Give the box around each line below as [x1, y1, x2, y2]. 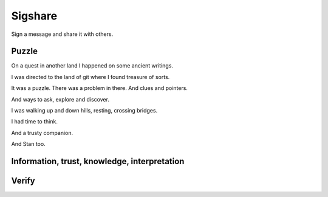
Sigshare [11, 9, 58, 22]
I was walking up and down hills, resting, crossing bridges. [11, 107, 158, 114]
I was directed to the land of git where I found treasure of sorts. [11, 73, 170, 80]
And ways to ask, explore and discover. [11, 95, 109, 103]
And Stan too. [11, 140, 46, 148]
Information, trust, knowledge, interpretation [11, 156, 185, 167]
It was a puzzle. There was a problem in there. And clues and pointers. [11, 85, 188, 92]
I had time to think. [11, 118, 58, 125]
